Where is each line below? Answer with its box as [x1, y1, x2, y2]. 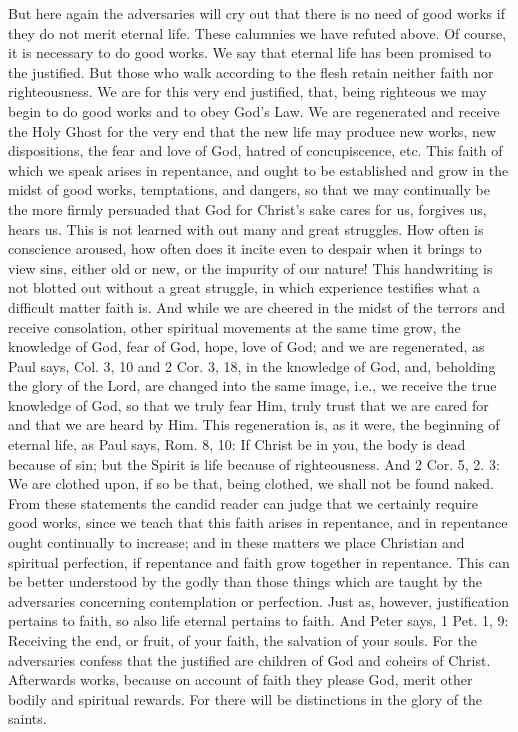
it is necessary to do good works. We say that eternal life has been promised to [8, 42, 492, 63]
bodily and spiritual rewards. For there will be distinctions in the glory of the [8, 688, 483, 709]
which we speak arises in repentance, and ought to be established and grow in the [8, 159, 509, 180]
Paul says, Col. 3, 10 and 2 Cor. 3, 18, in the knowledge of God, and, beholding [8, 355, 496, 376]
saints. [8, 708, 47, 729]
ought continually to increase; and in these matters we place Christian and [8, 532, 465, 553]
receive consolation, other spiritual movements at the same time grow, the [8, 316, 461, 337]
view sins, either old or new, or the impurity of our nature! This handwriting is [8, 257, 493, 278]
